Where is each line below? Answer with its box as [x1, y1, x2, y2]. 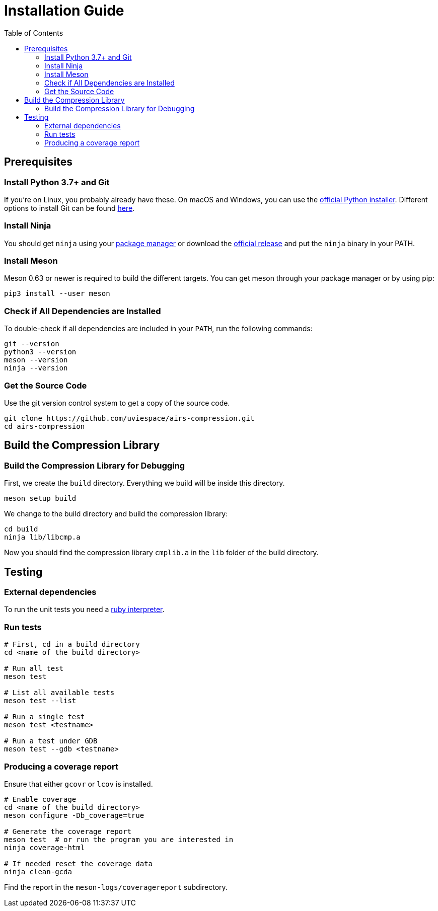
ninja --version [4, 364, 68, 372]
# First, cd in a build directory [4, 640, 140, 649]
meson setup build [4, 494, 77, 503]
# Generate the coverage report [4, 827, 131, 836]
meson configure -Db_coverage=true [4, 811, 144, 819]
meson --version [4, 356, 68, 364]
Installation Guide [4, 2, 124, 19]
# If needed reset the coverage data [4, 859, 153, 868]
